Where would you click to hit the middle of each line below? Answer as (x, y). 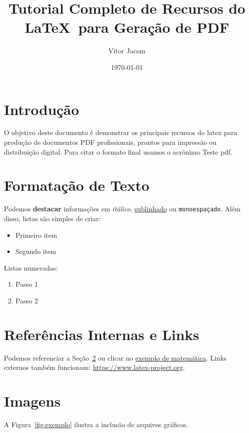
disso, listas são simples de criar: (52, 218)
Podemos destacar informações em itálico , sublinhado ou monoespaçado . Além (122, 209)
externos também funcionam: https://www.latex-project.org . (94, 367)
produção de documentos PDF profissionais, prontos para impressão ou (110, 142)
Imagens (32, 401)
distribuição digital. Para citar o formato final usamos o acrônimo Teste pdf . (118, 151)
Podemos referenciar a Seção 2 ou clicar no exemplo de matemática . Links (115, 357)
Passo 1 (27, 284)
